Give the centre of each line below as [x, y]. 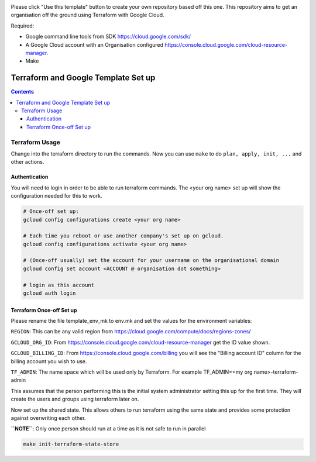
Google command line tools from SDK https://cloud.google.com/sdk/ [108, 37]
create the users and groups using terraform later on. [75, 399]
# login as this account [59, 285]
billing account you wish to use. [49, 361]
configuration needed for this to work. [56, 196]
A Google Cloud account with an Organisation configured [95, 44]
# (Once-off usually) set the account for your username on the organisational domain [151, 261]
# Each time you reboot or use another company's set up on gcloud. [123, 236]
